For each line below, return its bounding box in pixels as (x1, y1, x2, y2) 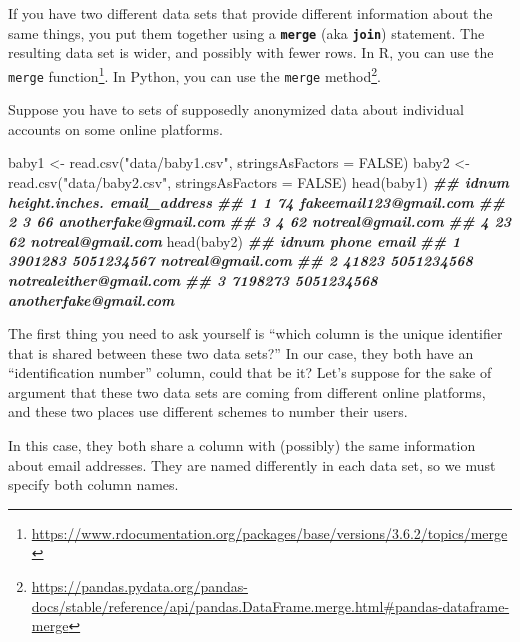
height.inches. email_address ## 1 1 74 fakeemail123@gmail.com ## (8, 191, 505, 212)
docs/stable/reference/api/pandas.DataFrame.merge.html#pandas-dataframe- (31, 595, 510, 616)
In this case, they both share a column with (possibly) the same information (8, 435, 476, 456)
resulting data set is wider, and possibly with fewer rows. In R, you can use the (8, 42, 494, 63)
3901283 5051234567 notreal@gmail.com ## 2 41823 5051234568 (8, 250, 473, 271)
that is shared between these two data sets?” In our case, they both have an (8, 342, 474, 363)
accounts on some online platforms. (8, 118, 223, 139)
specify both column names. (8, 474, 179, 495)
